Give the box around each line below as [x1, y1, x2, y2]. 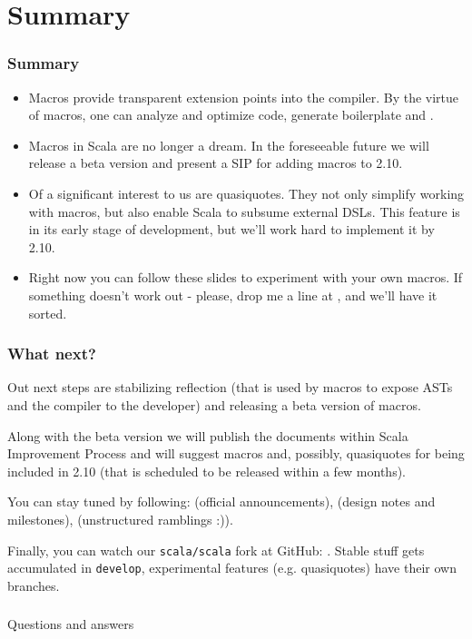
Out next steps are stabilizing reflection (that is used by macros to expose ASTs [7, 378, 453, 397]
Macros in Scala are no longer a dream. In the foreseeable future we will [28, 135, 429, 154]
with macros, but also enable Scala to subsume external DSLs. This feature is [28, 202, 460, 221]
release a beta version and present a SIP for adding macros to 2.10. [28, 153, 403, 172]
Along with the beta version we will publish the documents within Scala [7, 426, 408, 445]
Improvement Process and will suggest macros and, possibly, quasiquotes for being [7, 444, 465, 463]
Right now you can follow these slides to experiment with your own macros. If [28, 268, 463, 287]
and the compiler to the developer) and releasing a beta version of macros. [7, 395, 421, 414]
